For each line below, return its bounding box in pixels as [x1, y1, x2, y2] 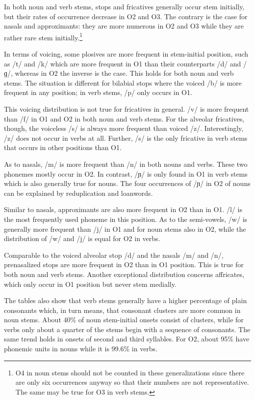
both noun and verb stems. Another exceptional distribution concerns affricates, [4, 269, 244, 279]
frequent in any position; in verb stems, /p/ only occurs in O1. [4, 87, 192, 97]
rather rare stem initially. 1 [4, 31, 83, 42]
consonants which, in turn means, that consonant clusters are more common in [4, 305, 241, 315]
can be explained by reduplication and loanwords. [4, 187, 153, 198]
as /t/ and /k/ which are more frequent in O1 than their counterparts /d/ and [4, 58, 241, 68]
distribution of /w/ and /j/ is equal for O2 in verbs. [4, 233, 160, 244]
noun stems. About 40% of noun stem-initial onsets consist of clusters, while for [4, 314, 244, 325]
